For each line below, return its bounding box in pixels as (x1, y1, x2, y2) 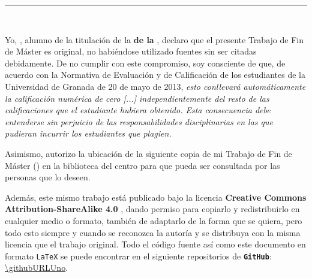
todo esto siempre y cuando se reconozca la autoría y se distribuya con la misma (5, 226, 301, 238)
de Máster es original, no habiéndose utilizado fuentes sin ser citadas (5, 45, 257, 58)
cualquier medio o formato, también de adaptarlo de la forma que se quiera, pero (5, 214, 302, 226)
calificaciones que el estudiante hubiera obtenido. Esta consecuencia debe (5, 104, 271, 116)
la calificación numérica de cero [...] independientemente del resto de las (5, 92, 269, 104)
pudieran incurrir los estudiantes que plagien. (5, 127, 172, 140)
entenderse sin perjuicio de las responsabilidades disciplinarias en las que (5, 115, 273, 128)
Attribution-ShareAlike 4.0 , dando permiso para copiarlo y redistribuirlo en (5, 203, 300, 215)
